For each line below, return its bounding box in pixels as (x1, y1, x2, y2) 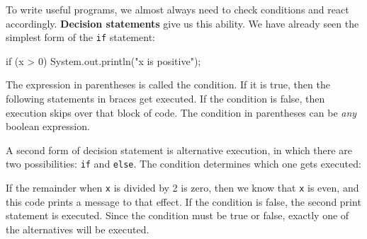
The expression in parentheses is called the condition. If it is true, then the (6, 77, 330, 92)
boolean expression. (6, 119, 90, 134)
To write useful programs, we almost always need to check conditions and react (6, 2, 349, 16)
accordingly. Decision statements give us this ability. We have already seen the (6, 16, 359, 30)
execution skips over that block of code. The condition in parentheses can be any (6, 105, 357, 119)
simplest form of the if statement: (6, 30, 155, 45)
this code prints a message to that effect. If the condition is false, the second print (6, 194, 361, 209)
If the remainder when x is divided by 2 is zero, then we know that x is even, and (6, 180, 359, 195)
